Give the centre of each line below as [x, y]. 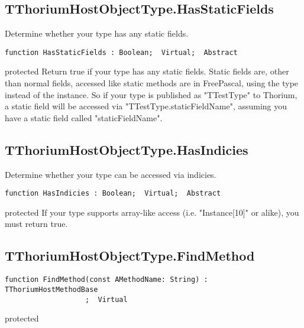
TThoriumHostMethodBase [51, 289]
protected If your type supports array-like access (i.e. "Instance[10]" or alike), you [152, 212]
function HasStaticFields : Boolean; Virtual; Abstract [121, 52]
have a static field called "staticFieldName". [84, 117]
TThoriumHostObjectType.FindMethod [130, 256]
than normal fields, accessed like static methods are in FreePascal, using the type [152, 83]
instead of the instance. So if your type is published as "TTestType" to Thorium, [151, 94]
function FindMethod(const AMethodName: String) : [106, 280]
